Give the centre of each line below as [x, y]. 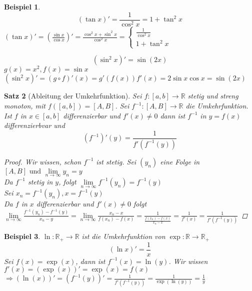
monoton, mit [25, 106]
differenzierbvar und [34, 125]
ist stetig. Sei [116, 161]
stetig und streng [213, 96]
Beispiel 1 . [22, 6]
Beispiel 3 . [22, 236]
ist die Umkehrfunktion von [123, 236]
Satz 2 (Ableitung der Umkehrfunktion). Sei [73, 96]
